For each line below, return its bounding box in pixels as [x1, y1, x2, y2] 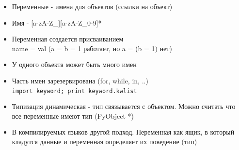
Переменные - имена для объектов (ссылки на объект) [12, 1, 173, 11]
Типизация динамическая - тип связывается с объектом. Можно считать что [12, 101, 236, 111]
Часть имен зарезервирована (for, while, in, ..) [12, 75, 148, 85]
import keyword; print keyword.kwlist [12, 87, 137, 95]
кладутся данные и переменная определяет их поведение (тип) [12, 136, 197, 146]
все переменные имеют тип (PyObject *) [12, 110, 134, 121]
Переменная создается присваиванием [12, 34, 124, 44]
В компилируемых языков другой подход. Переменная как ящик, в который [12, 127, 235, 137]
